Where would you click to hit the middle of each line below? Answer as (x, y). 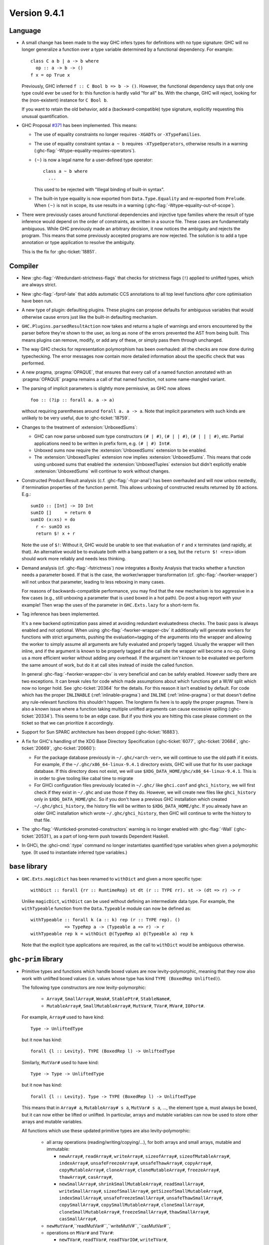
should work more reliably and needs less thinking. (74, 559)
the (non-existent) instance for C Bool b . (65, 100)
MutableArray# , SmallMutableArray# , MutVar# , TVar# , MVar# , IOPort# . (126, 1005)
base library (28, 867)
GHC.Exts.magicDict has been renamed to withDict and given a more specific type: (112, 878)
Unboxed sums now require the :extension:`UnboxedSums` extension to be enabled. (120, 450)
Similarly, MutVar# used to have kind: (60, 1062)
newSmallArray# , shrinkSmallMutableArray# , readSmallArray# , (132, 1184)
